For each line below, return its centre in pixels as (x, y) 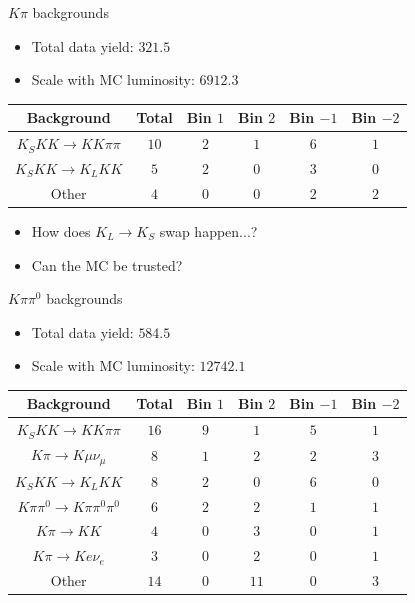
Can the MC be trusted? (107, 264)
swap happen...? (208, 230)
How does (61, 230)
